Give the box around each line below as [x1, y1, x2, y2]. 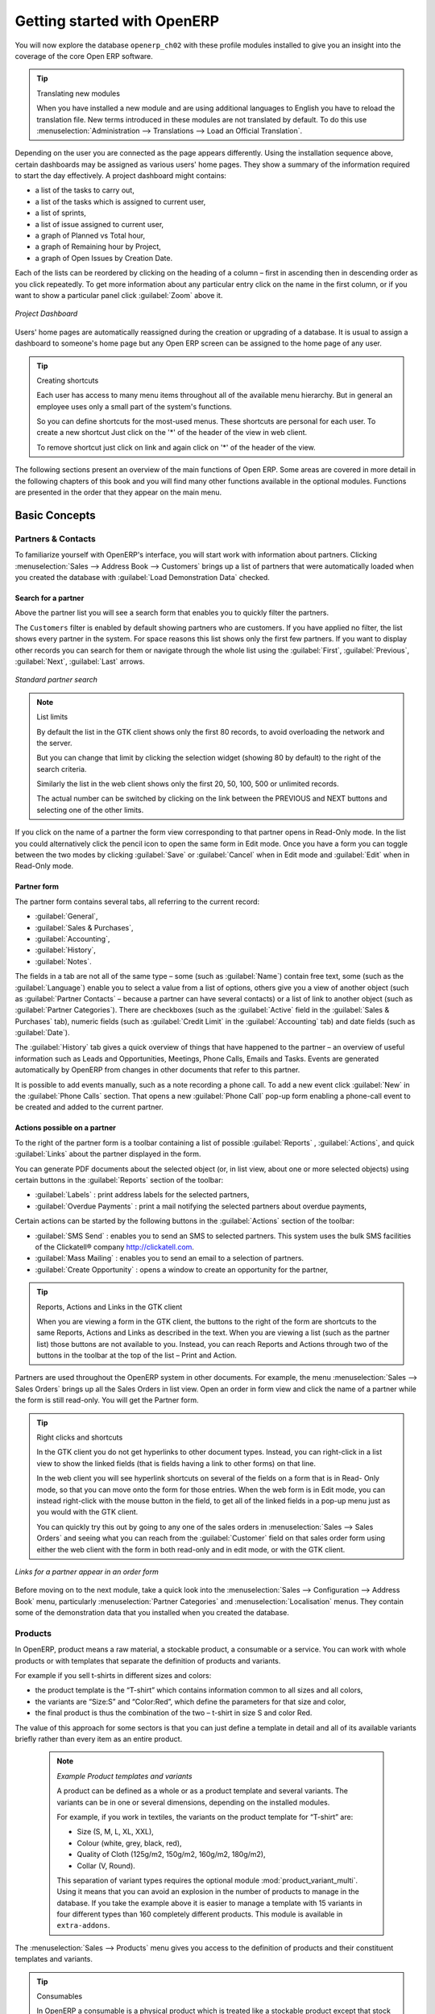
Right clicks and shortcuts [36, 1432, 123, 1442]
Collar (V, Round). [77, 1861, 136, 1871]
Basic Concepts [14, 508, 96, 522]
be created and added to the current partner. [14, 1102, 164, 1112]
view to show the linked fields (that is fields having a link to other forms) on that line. [36, 1458, 317, 1468]
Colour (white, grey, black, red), [77, 1838, 182, 1848]
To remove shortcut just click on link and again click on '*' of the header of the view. [36, 442, 316, 452]
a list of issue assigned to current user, [35, 219, 164, 229]
